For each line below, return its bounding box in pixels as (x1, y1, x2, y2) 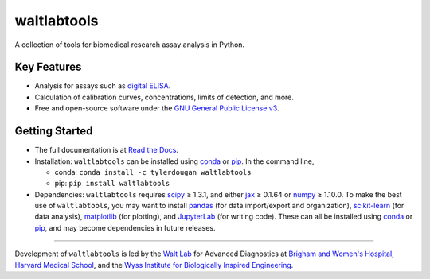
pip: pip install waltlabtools (54, 179, 170, 188)
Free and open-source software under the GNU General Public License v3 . (34, 103, 279, 113)
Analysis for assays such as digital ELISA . (34, 81, 171, 91)
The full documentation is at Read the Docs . (34, 145, 179, 155)
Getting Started (14, 124, 93, 138)
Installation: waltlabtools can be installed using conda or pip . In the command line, (34, 156, 315, 166)
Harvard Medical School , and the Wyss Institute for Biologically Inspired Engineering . (14, 260, 294, 269)
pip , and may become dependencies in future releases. (34, 223, 216, 232)
